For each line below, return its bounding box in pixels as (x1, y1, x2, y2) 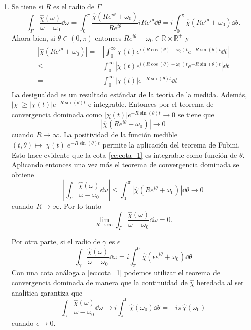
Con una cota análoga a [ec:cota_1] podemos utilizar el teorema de (11, 267, 220, 278)
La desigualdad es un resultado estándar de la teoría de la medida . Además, (11, 89, 247, 99)
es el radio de (53, 1, 95, 11)
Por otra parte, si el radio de (11, 236, 100, 247)
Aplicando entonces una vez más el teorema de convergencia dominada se (11, 159, 239, 170)
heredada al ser (196, 277, 244, 287)
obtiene (11, 169, 34, 179)
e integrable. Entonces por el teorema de (88, 99, 214, 109)
